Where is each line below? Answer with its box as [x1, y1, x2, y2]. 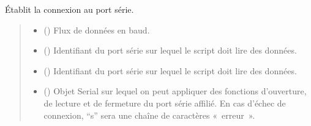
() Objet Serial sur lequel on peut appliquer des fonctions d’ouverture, [43, 85, 307, 97]
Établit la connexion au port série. [5, 3, 134, 15]
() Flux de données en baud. [43, 23, 150, 36]
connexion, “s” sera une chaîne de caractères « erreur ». [43, 108, 255, 121]
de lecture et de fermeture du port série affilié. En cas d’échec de [43, 96, 286, 109]
